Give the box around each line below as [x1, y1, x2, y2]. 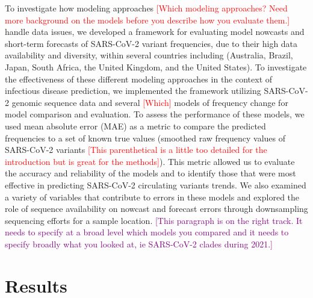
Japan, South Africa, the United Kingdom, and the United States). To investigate [5, 60, 307, 73]
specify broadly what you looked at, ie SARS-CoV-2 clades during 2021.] [5, 237, 273, 250]
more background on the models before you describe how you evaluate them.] [5, 13, 290, 26]
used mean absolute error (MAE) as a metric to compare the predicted [5, 119, 266, 132]
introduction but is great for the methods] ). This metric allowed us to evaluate [5, 155, 295, 167]
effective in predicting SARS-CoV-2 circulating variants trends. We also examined [5, 178, 306, 191]
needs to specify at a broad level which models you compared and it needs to [5, 226, 289, 238]
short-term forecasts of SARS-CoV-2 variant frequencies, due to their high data [5, 37, 298, 49]
